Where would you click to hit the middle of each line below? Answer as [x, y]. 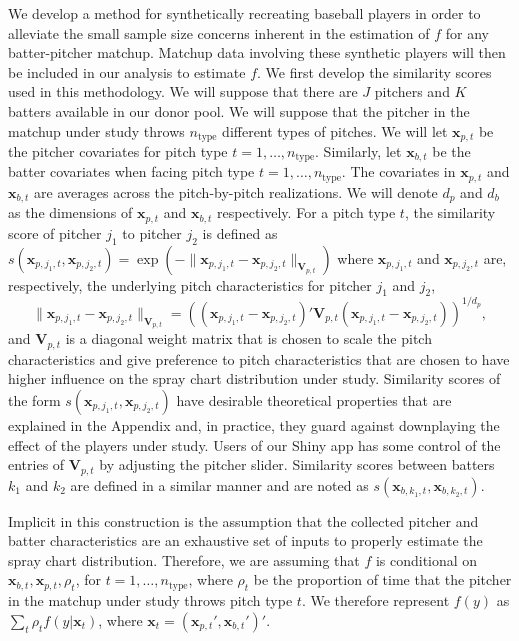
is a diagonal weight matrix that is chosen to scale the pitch [248, 338]
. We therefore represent [375, 600]
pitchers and [412, 91]
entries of [36, 464]
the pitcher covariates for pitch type [118, 151]
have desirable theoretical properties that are [314, 400]
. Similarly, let [358, 151]
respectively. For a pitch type [306, 212]
